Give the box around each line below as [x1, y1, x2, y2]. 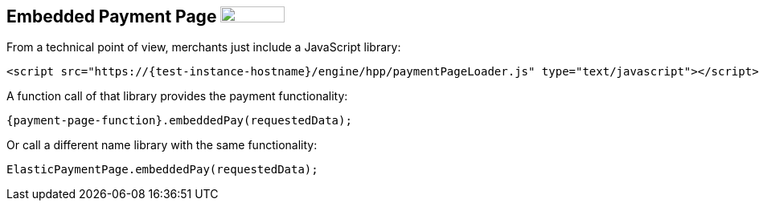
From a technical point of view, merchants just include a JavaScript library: [6, 40, 401, 55]
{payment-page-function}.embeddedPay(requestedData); [6, 114, 352, 128]
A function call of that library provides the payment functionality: [6, 89, 348, 103]
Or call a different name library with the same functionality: [6, 138, 318, 152]
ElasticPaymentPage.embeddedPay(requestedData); [6, 163, 318, 177]
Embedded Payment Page [6, 6, 217, 26]
